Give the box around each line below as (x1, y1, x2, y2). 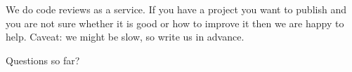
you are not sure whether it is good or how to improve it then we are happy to (6, 15, 344, 30)
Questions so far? (6, 52, 80, 67)
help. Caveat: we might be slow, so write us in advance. (6, 29, 245, 44)
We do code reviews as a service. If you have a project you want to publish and (6, 2, 346, 16)
